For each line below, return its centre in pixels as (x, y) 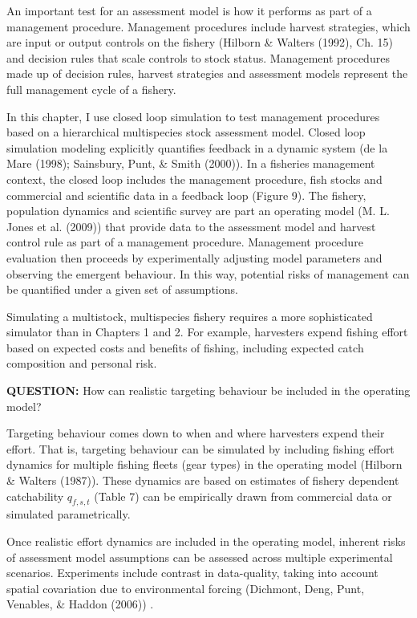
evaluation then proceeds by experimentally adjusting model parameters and (194, 257)
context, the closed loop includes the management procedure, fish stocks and (194, 179)
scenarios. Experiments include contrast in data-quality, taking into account (192, 573)
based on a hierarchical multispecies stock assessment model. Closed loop (186, 132)
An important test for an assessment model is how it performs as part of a (189, 10)
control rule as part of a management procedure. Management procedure (185, 242)
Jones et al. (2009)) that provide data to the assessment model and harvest (191, 226)
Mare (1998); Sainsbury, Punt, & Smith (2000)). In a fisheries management (191, 163)
